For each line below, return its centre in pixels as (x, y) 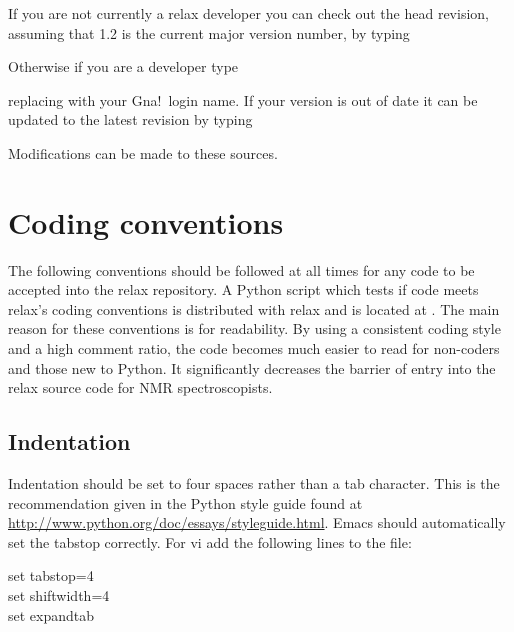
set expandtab (51, 614)
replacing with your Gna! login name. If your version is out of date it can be (243, 99)
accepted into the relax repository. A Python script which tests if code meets (243, 289)
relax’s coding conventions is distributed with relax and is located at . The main (254, 308)
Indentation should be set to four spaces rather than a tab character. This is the (254, 483)
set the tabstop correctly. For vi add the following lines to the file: (210, 541)
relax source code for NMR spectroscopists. (140, 387)
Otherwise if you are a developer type (123, 66)
